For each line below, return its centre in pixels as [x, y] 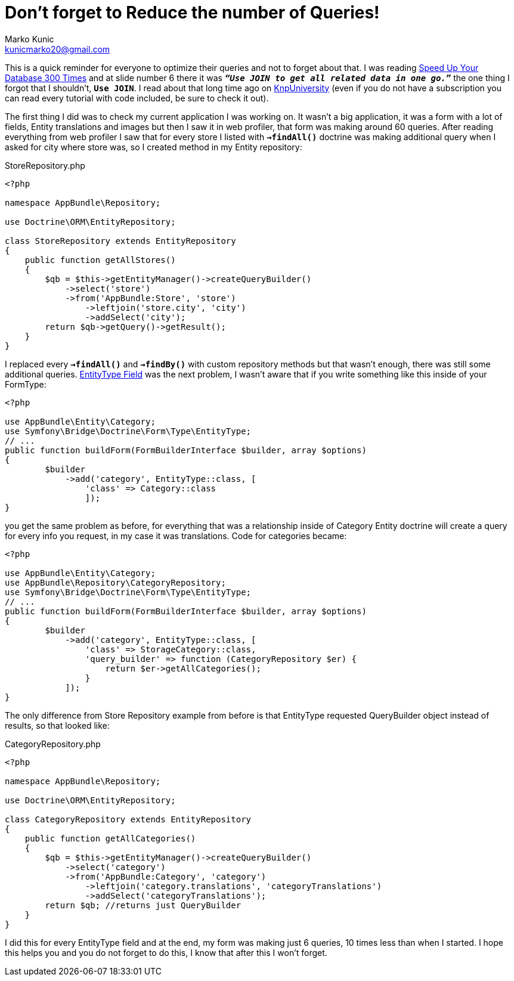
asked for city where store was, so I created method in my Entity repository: [154, 147]
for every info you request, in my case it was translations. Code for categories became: [176, 536]
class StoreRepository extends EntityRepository [120, 241]
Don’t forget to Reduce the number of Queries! [192, 13]
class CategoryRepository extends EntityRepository [128, 819]
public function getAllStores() [100, 260]
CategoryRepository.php [53, 744]
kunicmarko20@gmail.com [58, 49]
